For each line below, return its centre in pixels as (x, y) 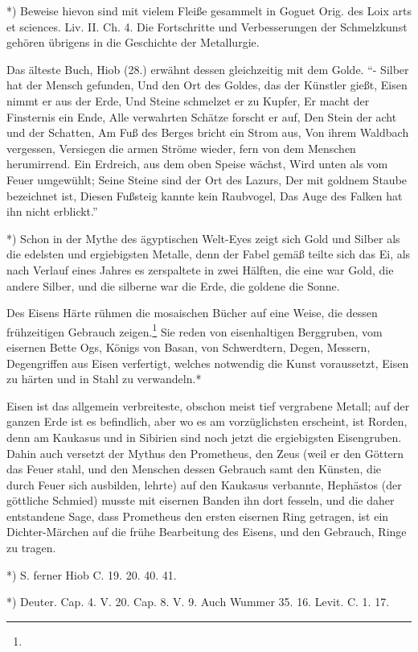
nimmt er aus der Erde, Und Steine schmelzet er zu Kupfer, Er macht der (188, 100)
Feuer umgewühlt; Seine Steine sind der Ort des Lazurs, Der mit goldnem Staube (207, 179)
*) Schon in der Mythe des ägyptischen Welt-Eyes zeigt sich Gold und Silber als (203, 238)
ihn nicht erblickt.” (52, 211)
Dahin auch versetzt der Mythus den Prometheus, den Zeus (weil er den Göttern (205, 453)
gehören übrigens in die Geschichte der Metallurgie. (133, 42)
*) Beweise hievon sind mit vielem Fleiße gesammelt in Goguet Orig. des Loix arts (209, 10)
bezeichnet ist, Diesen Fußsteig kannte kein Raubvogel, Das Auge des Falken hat (205, 195)
